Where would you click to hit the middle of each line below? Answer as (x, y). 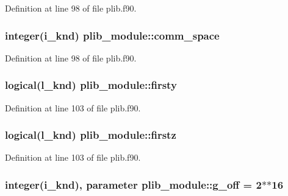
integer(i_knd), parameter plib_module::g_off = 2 (133, 184)
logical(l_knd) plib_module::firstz (91, 135)
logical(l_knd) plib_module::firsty (91, 85)
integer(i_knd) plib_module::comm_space (112, 35)
